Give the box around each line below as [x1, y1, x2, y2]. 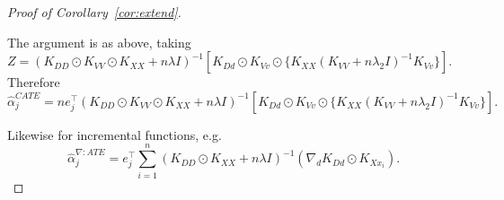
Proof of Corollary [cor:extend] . [7, 3, 181, 21]
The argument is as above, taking [7, 32, 191, 51]
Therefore [7, 73, 60, 91]
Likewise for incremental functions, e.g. [7, 125, 222, 143]
